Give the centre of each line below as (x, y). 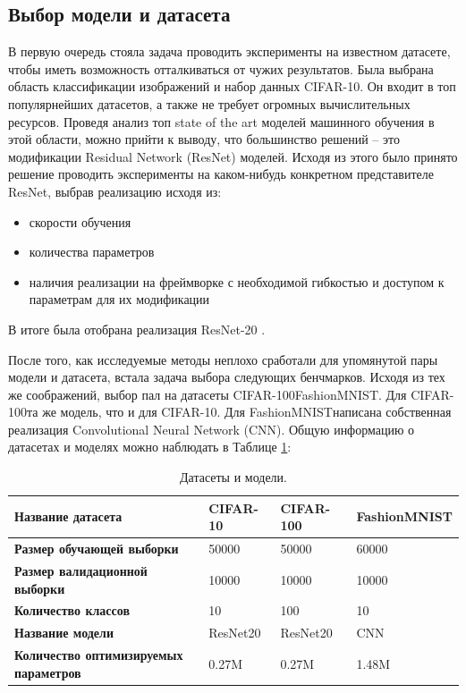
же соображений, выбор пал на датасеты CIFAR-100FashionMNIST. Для (208, 394)
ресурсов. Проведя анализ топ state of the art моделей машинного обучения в (221, 121)
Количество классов (72, 610)
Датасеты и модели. (233, 477)
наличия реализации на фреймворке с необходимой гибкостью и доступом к (237, 281)
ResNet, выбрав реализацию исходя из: (115, 191)
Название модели (64, 633)
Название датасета (68, 516)
